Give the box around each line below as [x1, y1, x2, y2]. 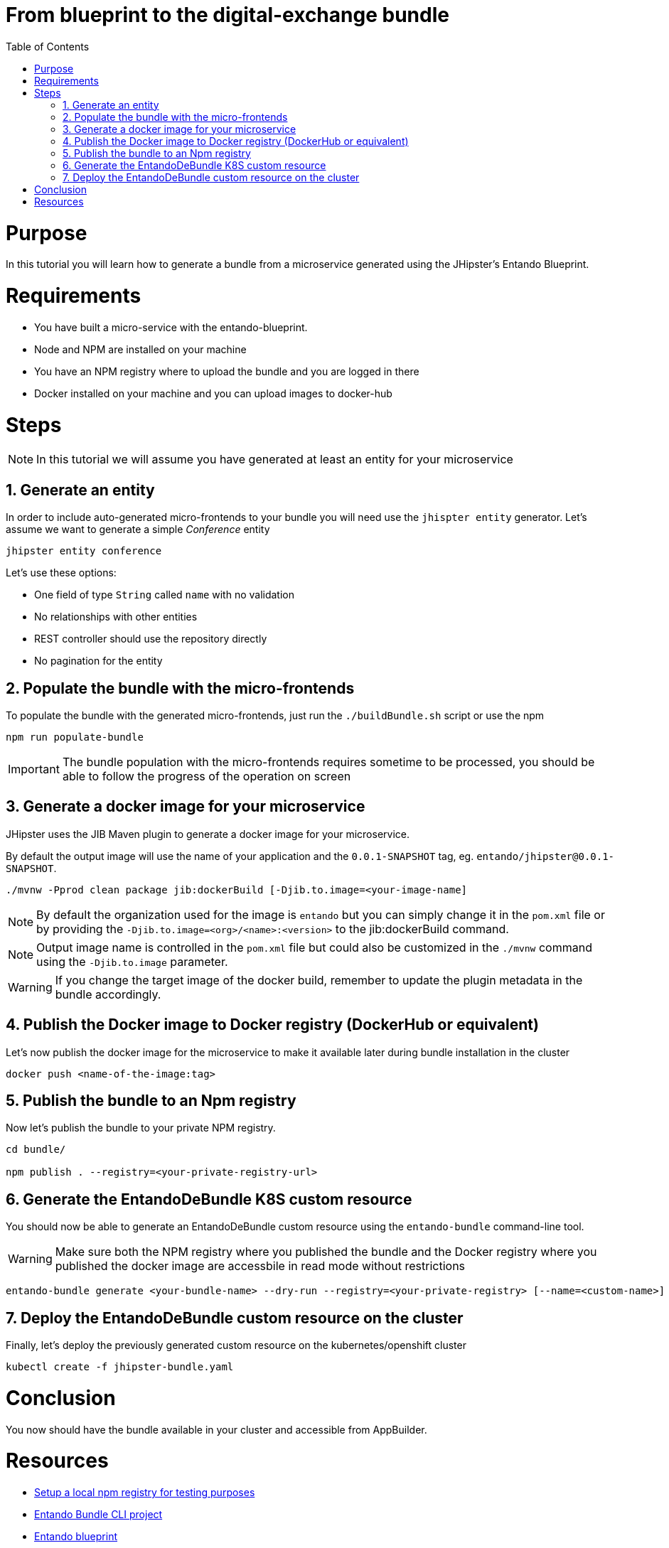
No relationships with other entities [34, 611, 198, 623]
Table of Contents [6, 40, 90, 53]
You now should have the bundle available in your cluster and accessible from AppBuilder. [6, 1423, 427, 1436]
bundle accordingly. [55, 987, 161, 1001]
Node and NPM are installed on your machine [34, 343, 247, 355]
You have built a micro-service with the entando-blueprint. [34, 321, 308, 333]
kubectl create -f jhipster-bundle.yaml [6, 1361, 234, 1373]
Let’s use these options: [6, 566, 117, 579]
